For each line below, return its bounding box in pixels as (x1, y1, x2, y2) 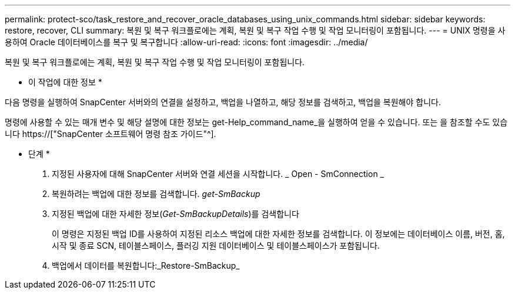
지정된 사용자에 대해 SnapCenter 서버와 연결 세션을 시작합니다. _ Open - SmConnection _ (52, 169, 384, 179)
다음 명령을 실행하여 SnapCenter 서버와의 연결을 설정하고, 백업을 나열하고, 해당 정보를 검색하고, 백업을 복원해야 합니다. (5, 97, 441, 107)
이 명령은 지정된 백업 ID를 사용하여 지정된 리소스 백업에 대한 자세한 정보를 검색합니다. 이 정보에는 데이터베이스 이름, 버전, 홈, (52, 229, 505, 239)
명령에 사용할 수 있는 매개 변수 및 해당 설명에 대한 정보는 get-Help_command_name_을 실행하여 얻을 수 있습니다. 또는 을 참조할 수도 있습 (5, 117, 508, 127)
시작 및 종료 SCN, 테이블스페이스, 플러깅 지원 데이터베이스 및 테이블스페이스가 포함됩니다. (52, 240, 380, 250)
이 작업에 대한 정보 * (28, 77, 102, 87)
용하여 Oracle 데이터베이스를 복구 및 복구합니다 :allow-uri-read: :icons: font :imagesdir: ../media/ (5, 37, 368, 47)
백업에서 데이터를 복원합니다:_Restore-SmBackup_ (52, 260, 240, 270)
